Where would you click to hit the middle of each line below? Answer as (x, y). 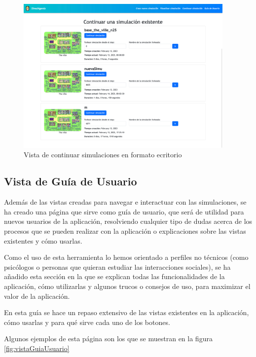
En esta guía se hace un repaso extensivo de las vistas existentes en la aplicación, (127, 312)
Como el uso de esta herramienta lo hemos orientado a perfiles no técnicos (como (126, 257)
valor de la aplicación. (37, 296)
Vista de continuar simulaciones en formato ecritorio (103, 155)
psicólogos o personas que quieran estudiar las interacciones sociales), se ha (117, 267)
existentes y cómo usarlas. (43, 240)
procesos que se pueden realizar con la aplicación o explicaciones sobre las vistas (125, 231)
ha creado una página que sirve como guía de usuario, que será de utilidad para (124, 211)
